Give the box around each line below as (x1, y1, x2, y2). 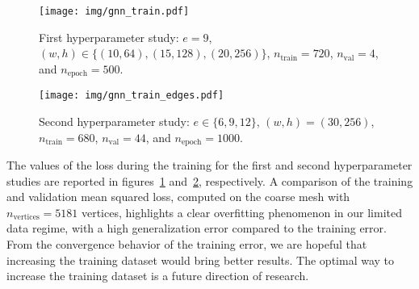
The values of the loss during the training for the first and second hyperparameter (6, 157, 413, 173)
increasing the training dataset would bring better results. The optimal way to (6, 251, 395, 268)
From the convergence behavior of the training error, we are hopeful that (6, 235, 367, 252)
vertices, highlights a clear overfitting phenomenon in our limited (81, 203, 402, 220)
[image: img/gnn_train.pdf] (39, 6, 190, 17)
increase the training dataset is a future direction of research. (6, 267, 309, 284)
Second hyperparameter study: (39, 112, 190, 129)
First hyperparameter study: (39, 28, 179, 45)
